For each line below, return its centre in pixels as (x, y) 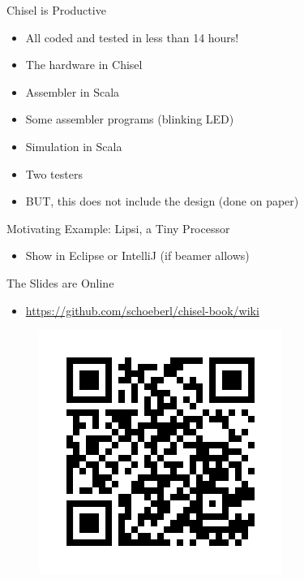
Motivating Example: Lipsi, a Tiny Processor (118, 228)
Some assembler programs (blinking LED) (130, 119)
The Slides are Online (60, 282)
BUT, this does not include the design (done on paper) (162, 201)
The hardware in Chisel (84, 65)
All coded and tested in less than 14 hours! (132, 37)
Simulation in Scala (74, 146)
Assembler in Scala (73, 91)
